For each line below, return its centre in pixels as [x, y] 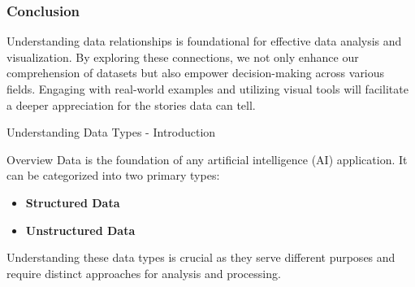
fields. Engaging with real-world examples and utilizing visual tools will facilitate [207, 89]
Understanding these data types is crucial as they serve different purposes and [201, 257]
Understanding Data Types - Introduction [111, 132]
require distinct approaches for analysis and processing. [144, 273]
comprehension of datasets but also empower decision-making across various [196, 73]
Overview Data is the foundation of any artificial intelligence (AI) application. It [207, 159]
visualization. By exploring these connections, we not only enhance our [183, 57]
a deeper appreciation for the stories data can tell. [131, 104]
